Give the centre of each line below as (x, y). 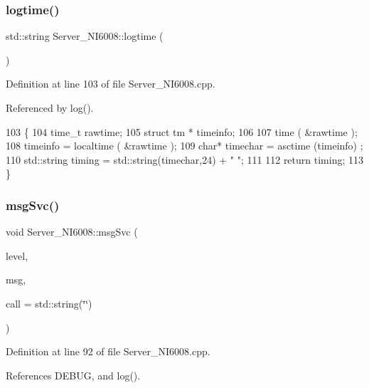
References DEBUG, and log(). (73, 375)
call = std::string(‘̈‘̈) (49, 303)
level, (17, 255)
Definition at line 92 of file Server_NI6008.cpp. (108, 351)
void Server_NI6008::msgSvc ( (72, 232)
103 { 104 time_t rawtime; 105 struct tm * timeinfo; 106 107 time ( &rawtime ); (182, 131)
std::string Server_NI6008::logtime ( (85, 36)
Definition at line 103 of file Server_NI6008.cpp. (111, 84)
